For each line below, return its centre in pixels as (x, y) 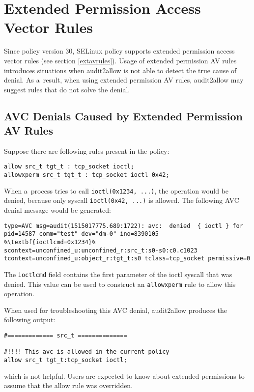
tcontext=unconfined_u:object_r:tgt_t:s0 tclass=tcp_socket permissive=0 (127, 259)
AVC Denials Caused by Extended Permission (123, 116)
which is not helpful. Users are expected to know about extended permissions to (124, 376)
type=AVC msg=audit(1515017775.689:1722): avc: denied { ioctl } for (124, 226)
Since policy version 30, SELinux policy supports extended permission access (119, 51)
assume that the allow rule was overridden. (69, 385)
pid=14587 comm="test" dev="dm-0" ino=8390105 (81, 234)
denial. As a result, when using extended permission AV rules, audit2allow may (124, 80)
